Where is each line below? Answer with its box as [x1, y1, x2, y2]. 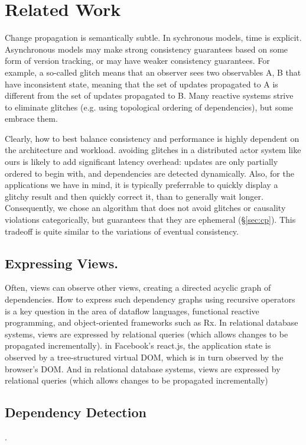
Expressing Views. [5, 254, 119, 272]
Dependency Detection [5, 403, 147, 421]
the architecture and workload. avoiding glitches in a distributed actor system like [5, 144, 301, 156]
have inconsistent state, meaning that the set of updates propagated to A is [5, 77, 278, 90]
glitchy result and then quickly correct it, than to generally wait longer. [5, 190, 263, 202]
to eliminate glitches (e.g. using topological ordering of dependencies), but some [5, 100, 294, 113]
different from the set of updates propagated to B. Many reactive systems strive [5, 89, 294, 102]
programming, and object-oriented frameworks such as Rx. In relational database [5, 316, 298, 329]
